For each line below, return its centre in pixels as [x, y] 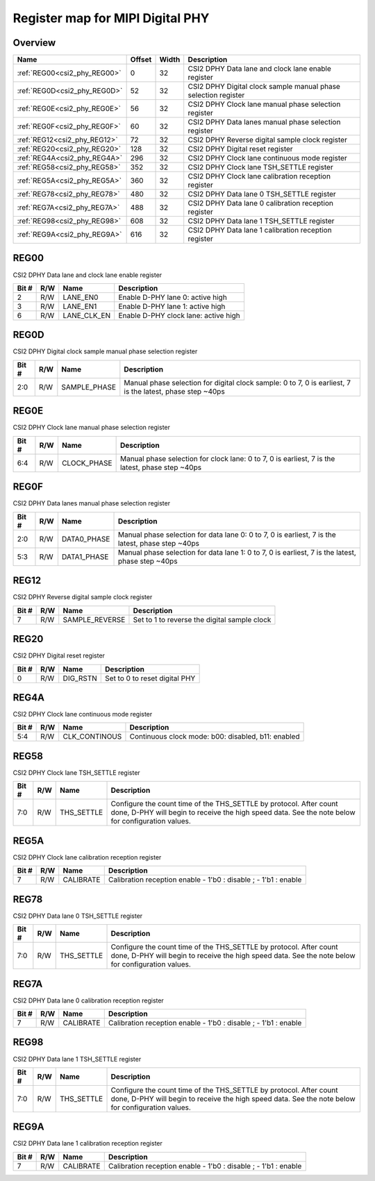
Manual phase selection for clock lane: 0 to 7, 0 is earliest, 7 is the [227, 458]
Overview [34, 43]
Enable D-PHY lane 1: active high [172, 306]
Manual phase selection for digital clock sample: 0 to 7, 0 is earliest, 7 [237, 383]
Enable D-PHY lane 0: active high [173, 297]
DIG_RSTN [80, 678]
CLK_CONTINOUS [92, 737]
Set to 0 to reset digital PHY [150, 678]
